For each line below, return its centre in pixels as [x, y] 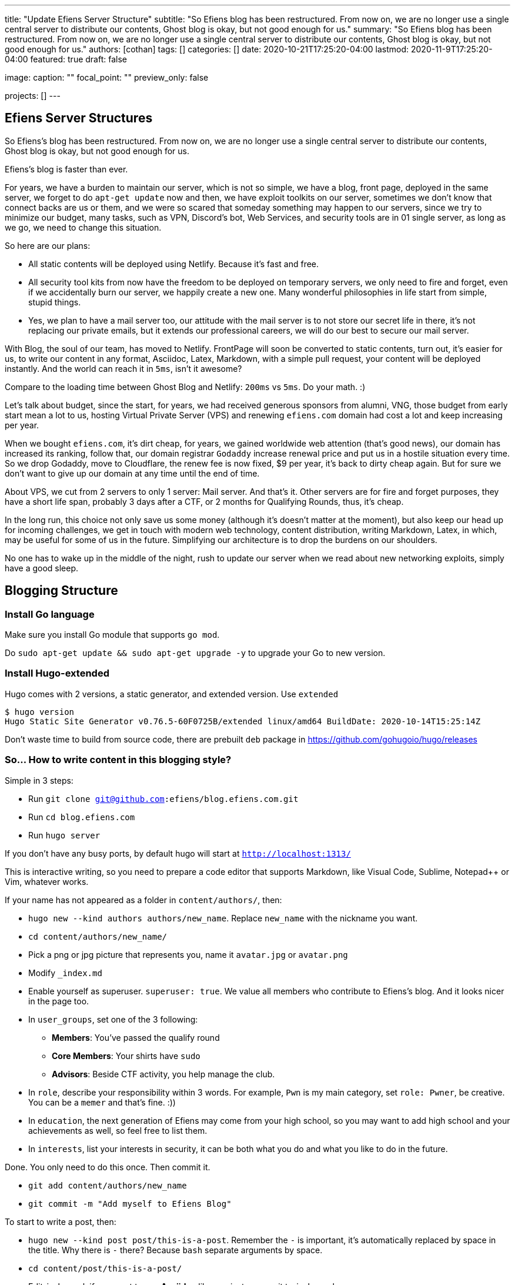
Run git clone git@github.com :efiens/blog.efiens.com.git [163, 798]
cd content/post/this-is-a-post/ [105, 1268]
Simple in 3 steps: [39, 780]
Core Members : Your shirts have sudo [126, 1056]
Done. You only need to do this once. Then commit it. [108, 1167]
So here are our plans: [48, 245]
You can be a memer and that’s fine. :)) [102, 1102]
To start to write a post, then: [61, 1221]
